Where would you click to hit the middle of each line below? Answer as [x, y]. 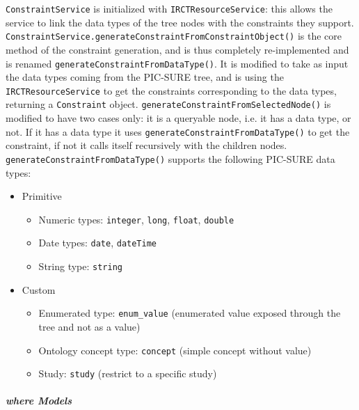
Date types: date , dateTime [98, 243]
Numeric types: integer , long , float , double [136, 219]
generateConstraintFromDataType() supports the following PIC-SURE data [170, 158]
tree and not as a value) [89, 326]
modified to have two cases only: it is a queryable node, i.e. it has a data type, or [178, 118]
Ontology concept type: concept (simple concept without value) [175, 350]
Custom [39, 289]
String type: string [80, 266]
